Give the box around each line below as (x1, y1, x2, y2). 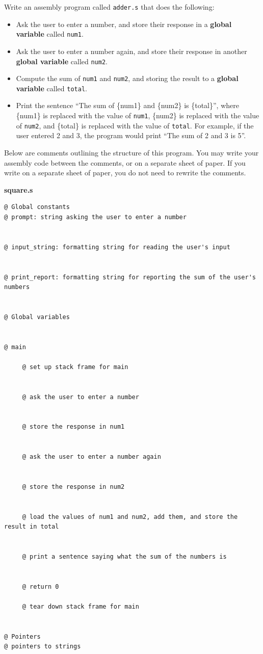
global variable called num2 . (16, 56, 108, 66)
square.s (4, 184, 33, 195)
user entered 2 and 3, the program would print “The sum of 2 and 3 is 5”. (16, 130, 246, 141)
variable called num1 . (16, 29, 84, 39)
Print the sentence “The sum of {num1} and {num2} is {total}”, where (16, 100, 239, 111)
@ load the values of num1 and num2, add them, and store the (22, 513, 238, 520)
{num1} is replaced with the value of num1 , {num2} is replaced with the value (16, 110, 259, 121)
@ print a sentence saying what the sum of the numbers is (22, 553, 227, 561)
